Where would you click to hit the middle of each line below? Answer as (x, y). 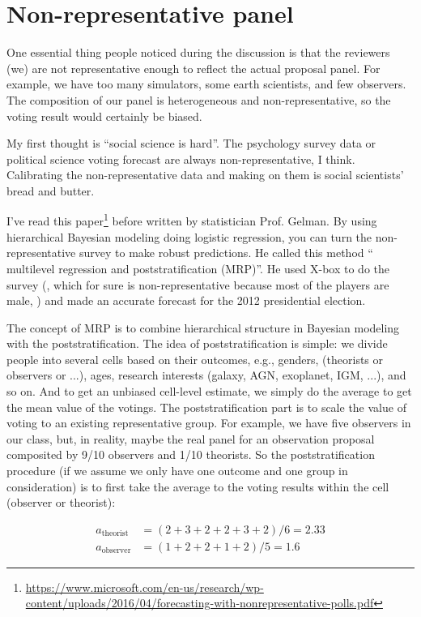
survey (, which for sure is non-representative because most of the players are (198, 284)
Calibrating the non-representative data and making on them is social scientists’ (205, 175)
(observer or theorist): (61, 502)
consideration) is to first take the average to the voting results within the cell (198, 486)
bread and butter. (51, 190)
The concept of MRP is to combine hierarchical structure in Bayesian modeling (203, 327)
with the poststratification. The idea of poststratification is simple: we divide (197, 343)
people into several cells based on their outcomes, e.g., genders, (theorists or (195, 359)
